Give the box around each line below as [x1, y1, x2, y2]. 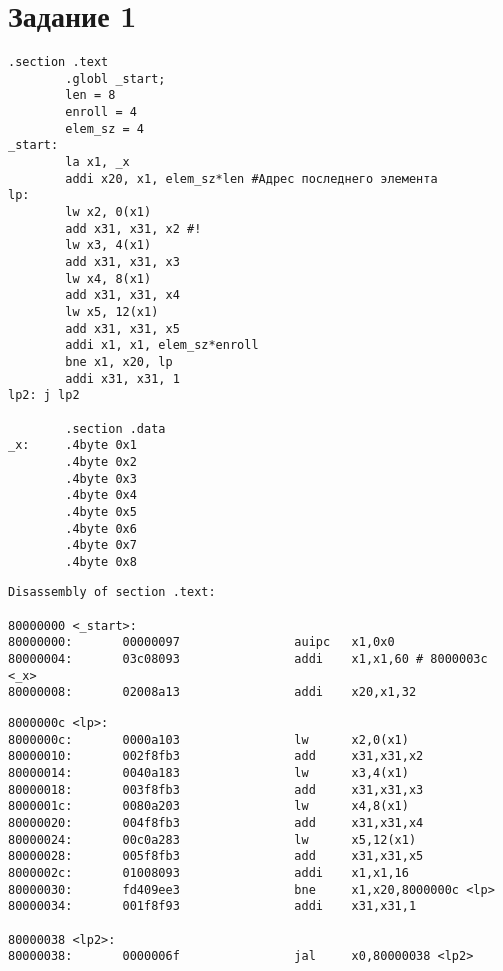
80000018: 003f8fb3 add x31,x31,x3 [8, 782, 424, 797]
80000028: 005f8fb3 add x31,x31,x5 [8, 849, 424, 864]
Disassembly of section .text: [8, 585, 216, 600]
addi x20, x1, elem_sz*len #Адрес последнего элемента [65, 171, 438, 186]
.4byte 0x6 [65, 521, 137, 536]
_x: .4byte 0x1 [8, 438, 137, 453]
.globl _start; [65, 71, 166, 86]
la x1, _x [65, 155, 130, 170]
